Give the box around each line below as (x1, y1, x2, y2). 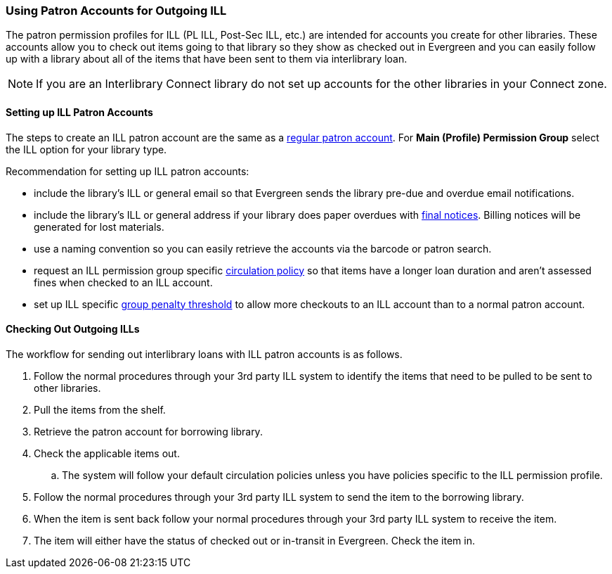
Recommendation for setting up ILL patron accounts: (6, 165, 249, 177)
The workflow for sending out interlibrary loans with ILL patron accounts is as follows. (6, 347, 403, 360)
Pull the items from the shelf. (34, 403, 166, 416)
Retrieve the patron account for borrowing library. (34, 425, 263, 438)
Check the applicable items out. (34, 447, 180, 459)
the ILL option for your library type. (6, 143, 167, 155)
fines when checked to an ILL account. (34, 276, 213, 288)
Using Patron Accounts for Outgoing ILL (6, 4, 227, 18)
